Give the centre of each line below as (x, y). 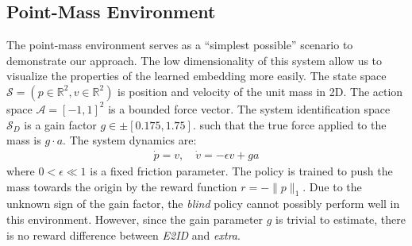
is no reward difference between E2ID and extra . (123, 234)
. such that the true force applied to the (289, 124)
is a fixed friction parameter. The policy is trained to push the (241, 171)
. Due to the (332, 186)
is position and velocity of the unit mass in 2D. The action (260, 91)
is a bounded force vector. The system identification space (249, 108)
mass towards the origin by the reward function (122, 186)
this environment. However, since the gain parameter (135, 219)
